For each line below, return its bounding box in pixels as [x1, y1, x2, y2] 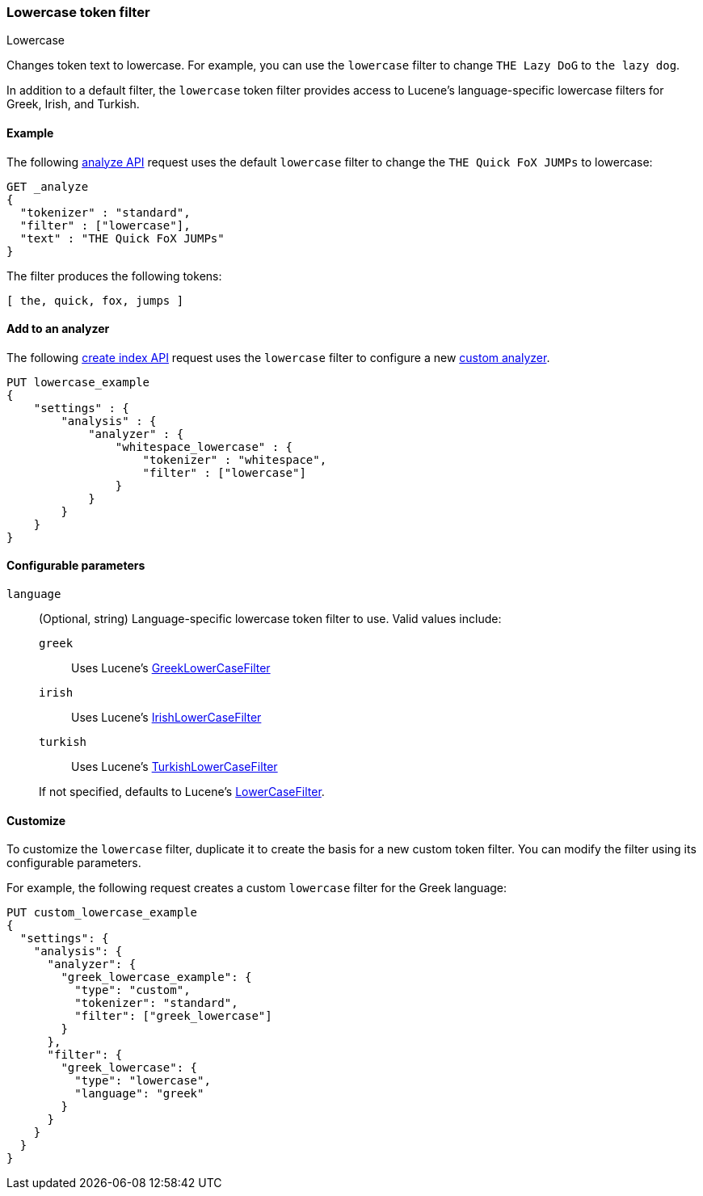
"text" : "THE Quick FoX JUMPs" [19, 231, 225, 245]
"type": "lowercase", [74, 1074, 211, 1088]
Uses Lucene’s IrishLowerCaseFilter [71, 710, 262, 725]
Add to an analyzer [6, 322, 110, 336]
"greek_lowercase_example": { [61, 971, 252, 984]
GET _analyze [6, 179, 89, 193]
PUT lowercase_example [6, 375, 150, 389]
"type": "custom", [74, 983, 191, 997]
